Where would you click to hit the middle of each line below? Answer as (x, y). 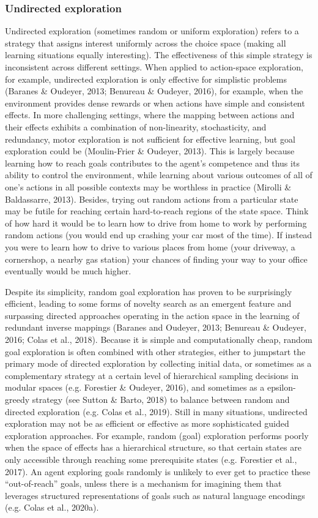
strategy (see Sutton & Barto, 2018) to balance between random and (161, 400)
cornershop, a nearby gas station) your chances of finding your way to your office (156, 259)
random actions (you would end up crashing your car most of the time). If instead (159, 235)
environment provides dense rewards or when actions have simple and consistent (155, 103)
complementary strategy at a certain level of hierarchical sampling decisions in (152, 375)
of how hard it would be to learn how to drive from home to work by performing (156, 223)
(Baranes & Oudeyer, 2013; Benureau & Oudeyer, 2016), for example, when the (154, 91)
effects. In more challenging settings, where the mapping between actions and (150, 115)
